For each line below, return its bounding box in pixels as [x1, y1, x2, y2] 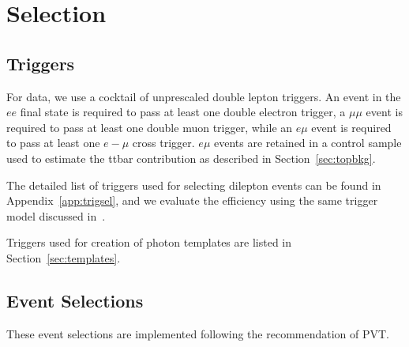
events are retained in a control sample [214, 134, 402, 151]
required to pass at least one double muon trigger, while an [6, 119, 293, 135]
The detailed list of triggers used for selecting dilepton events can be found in [6, 176, 381, 193]
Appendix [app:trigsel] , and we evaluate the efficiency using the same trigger [6, 192, 378, 209]
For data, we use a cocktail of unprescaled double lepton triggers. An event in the [6, 88, 401, 104]
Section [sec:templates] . [6, 249, 121, 266]
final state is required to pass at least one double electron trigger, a [20, 104, 346, 120]
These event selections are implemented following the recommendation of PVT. [6, 325, 390, 341]
